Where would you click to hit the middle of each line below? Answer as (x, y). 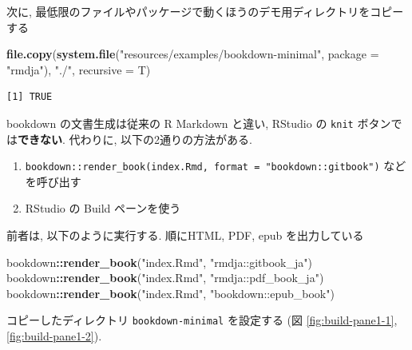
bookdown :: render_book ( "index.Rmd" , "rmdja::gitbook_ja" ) (159, 262)
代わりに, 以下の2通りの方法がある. (160, 139)
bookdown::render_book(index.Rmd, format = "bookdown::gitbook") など (216, 166)
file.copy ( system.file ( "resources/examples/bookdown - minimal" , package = (193, 54)
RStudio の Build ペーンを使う (103, 208)
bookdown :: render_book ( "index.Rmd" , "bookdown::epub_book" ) (170, 293)
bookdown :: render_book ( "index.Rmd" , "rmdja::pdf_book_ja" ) (165, 278)
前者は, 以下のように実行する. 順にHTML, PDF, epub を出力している (185, 235)
